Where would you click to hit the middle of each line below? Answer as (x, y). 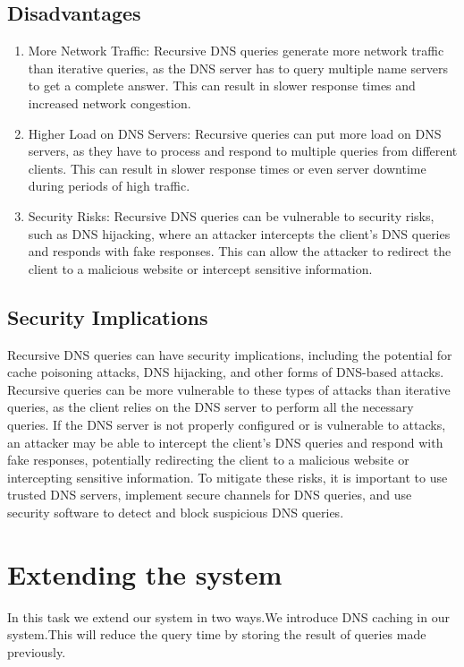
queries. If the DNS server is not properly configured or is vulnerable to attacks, (227, 424)
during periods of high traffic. (109, 186)
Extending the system (145, 573)
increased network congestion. (110, 103)
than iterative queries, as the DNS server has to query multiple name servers (238, 68)
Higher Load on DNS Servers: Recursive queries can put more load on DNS (235, 133)
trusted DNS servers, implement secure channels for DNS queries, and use (210, 495)
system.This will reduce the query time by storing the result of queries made (217, 634)
